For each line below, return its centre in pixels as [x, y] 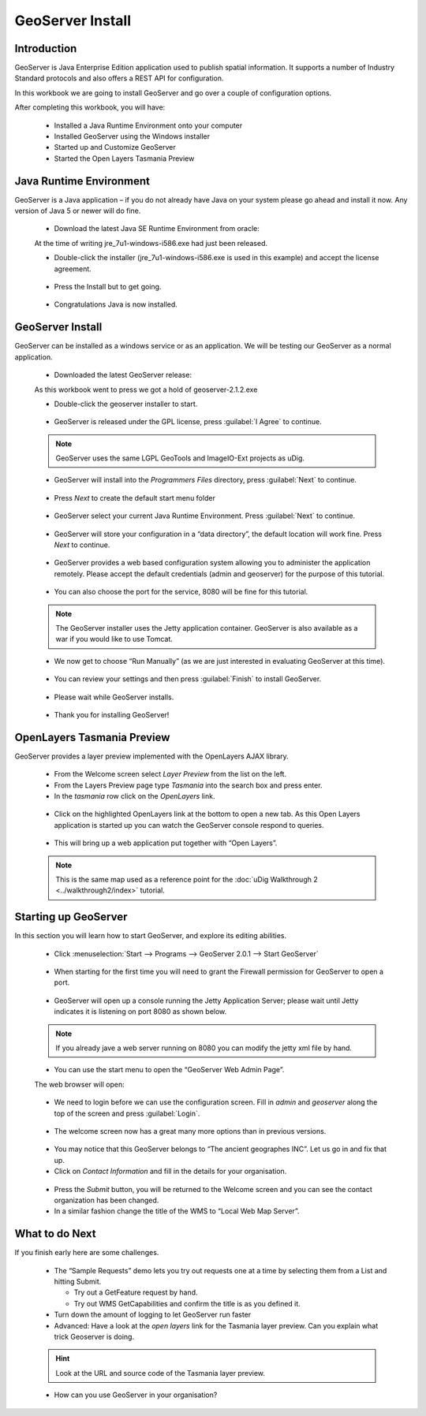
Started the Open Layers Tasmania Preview [124, 158]
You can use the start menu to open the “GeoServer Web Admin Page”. [169, 1070]
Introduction [46, 48]
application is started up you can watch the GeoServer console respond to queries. [189, 825]
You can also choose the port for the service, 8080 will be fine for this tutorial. [181, 592]
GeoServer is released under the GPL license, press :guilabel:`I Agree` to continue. [188, 422]
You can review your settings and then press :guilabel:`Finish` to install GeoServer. [188, 679]
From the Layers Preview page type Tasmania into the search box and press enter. [188, 785]
